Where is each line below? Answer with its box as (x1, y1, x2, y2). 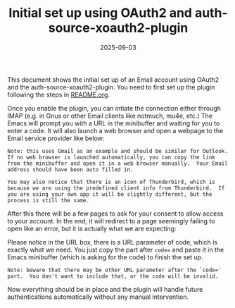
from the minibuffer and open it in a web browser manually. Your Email (7, 160, 229, 167)
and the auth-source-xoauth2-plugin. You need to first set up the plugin (7, 82, 215, 91)
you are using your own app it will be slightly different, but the (7, 190, 212, 198)
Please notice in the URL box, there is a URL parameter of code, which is (7, 238, 218, 246)
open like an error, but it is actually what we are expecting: (7, 224, 177, 233)
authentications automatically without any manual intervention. (7, 292, 189, 301)
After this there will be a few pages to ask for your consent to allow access (7, 209, 224, 218)
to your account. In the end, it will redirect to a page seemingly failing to (7, 216, 215, 225)
